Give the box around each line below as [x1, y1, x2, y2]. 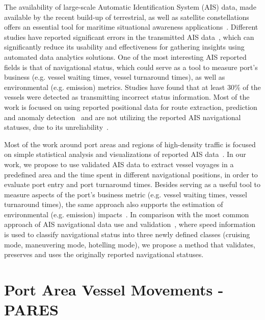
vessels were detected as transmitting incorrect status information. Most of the [4, 92, 250, 102]
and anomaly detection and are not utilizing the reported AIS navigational [4, 111, 241, 122]
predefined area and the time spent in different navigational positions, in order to [4, 169, 258, 179]
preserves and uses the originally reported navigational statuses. [4, 249, 204, 260]
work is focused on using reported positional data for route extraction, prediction [4, 101, 257, 112]
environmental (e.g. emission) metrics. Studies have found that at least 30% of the [4, 81, 261, 92]
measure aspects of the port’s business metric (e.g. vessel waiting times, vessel [4, 189, 247, 199]
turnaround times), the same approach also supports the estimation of [4, 199, 223, 210]
